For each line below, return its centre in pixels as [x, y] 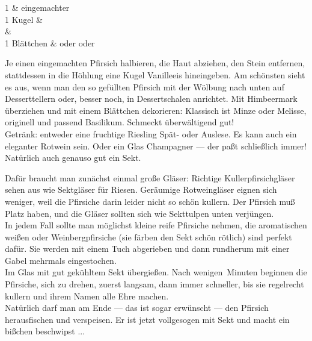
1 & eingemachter [37, 7]
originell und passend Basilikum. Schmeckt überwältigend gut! [120, 122]
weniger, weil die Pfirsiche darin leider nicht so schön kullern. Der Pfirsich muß [150, 201]
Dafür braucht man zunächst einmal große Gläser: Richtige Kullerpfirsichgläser [150, 177]
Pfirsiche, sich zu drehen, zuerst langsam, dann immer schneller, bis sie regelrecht [154, 284]
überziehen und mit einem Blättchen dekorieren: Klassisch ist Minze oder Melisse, [156, 110]
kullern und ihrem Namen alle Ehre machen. [87, 296]
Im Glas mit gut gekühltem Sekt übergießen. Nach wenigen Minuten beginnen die [156, 272]
